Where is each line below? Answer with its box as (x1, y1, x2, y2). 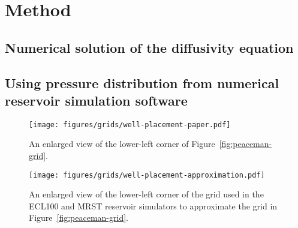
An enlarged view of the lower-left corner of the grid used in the (29, 188, 264, 200)
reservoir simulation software (5, 91, 188, 109)
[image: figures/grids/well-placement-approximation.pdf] (29, 170, 265, 179)
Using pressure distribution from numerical (5, 73, 279, 92)
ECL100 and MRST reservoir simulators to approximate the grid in (29, 199, 278, 212)
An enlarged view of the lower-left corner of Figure (29, 137, 215, 150)
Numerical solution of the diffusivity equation (5, 38, 294, 56)
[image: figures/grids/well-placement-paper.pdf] (29, 120, 231, 129)
